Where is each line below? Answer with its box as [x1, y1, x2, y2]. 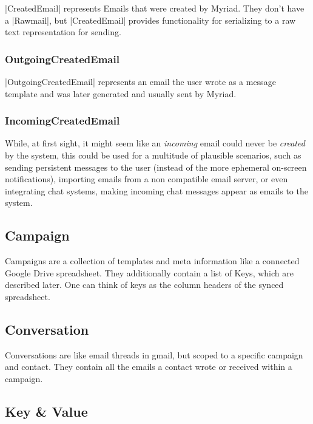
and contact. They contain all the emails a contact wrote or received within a [5, 360, 292, 373]
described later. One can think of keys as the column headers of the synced [5, 278, 284, 291]
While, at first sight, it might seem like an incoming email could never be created [5, 137, 305, 149]
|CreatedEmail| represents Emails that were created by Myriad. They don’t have [5, 2, 305, 14]
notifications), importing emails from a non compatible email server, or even [5, 173, 288, 185]
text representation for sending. [5, 26, 122, 38]
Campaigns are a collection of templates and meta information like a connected [5, 255, 300, 267]
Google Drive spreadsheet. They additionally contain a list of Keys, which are [5, 266, 294, 279]
